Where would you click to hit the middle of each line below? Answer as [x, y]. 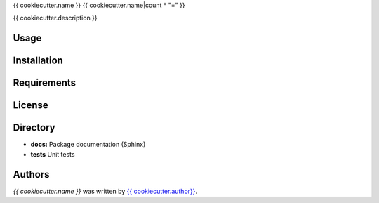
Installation [38, 61]
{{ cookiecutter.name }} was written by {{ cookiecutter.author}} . [105, 191]
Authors [31, 175]
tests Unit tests [53, 154]
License [31, 105]
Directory [34, 127]
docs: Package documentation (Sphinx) [88, 145]
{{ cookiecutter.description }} [55, 18]
